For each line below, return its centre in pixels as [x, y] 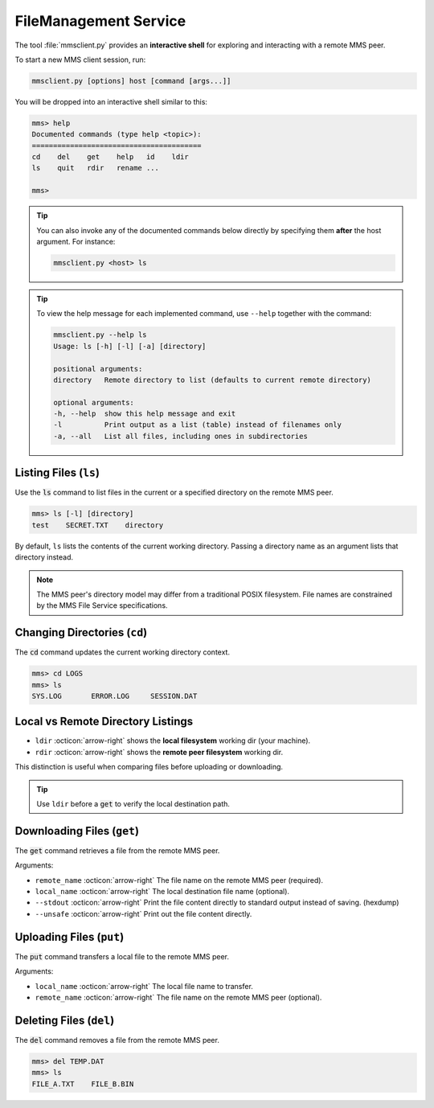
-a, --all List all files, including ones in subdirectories [181, 436]
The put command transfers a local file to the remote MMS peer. [122, 956]
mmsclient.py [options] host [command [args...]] [131, 81]
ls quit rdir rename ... [96, 168]
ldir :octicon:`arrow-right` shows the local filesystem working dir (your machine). [173, 741]
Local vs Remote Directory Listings [104, 722]
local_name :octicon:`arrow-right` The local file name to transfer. [144, 986]
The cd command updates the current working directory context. [123, 652]
